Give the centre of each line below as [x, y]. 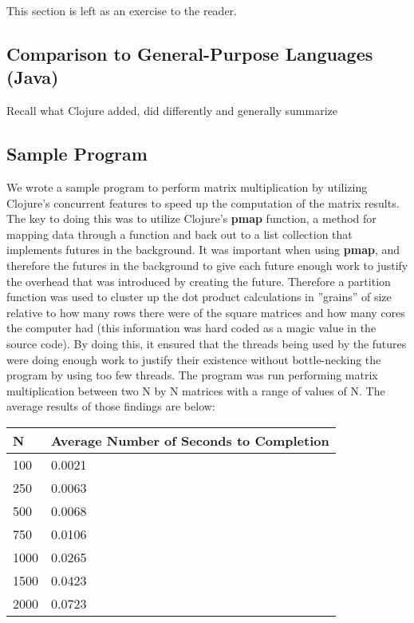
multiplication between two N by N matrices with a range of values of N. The [196, 390]
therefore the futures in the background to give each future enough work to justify [207, 265]
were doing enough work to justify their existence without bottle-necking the [194, 359]
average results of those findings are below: [111, 406]
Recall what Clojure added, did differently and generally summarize [172, 111]
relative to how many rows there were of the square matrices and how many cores [206, 312]
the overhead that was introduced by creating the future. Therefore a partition [199, 281]
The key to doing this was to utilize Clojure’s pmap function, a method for [191, 218]
